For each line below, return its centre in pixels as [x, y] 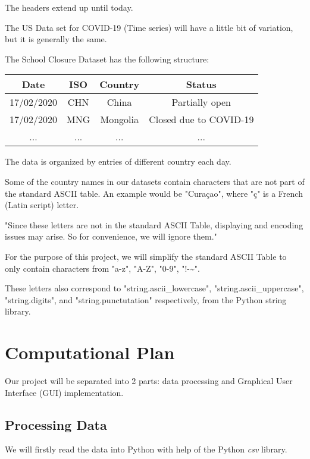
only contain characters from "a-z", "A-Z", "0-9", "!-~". [102, 268]
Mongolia [119, 120]
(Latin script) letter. [42, 205]
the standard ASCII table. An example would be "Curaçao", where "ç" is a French [154, 193]
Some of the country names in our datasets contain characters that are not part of [155, 181]
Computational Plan [90, 352]
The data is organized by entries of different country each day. [118, 161]
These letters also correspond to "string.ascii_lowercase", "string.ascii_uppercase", [154, 288]
